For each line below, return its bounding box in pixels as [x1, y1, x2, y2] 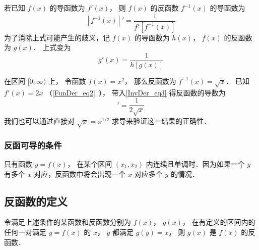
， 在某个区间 [67, 158, 112, 169]
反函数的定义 [4, 193, 68, 209]
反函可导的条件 [4, 138, 62, 151]
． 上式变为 [33, 42, 71, 53]
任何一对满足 [4, 226, 46, 237]
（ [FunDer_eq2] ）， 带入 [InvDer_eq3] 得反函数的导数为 [45, 87, 226, 97]
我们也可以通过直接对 [4, 115, 75, 126]
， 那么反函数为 [124, 75, 176, 86]
